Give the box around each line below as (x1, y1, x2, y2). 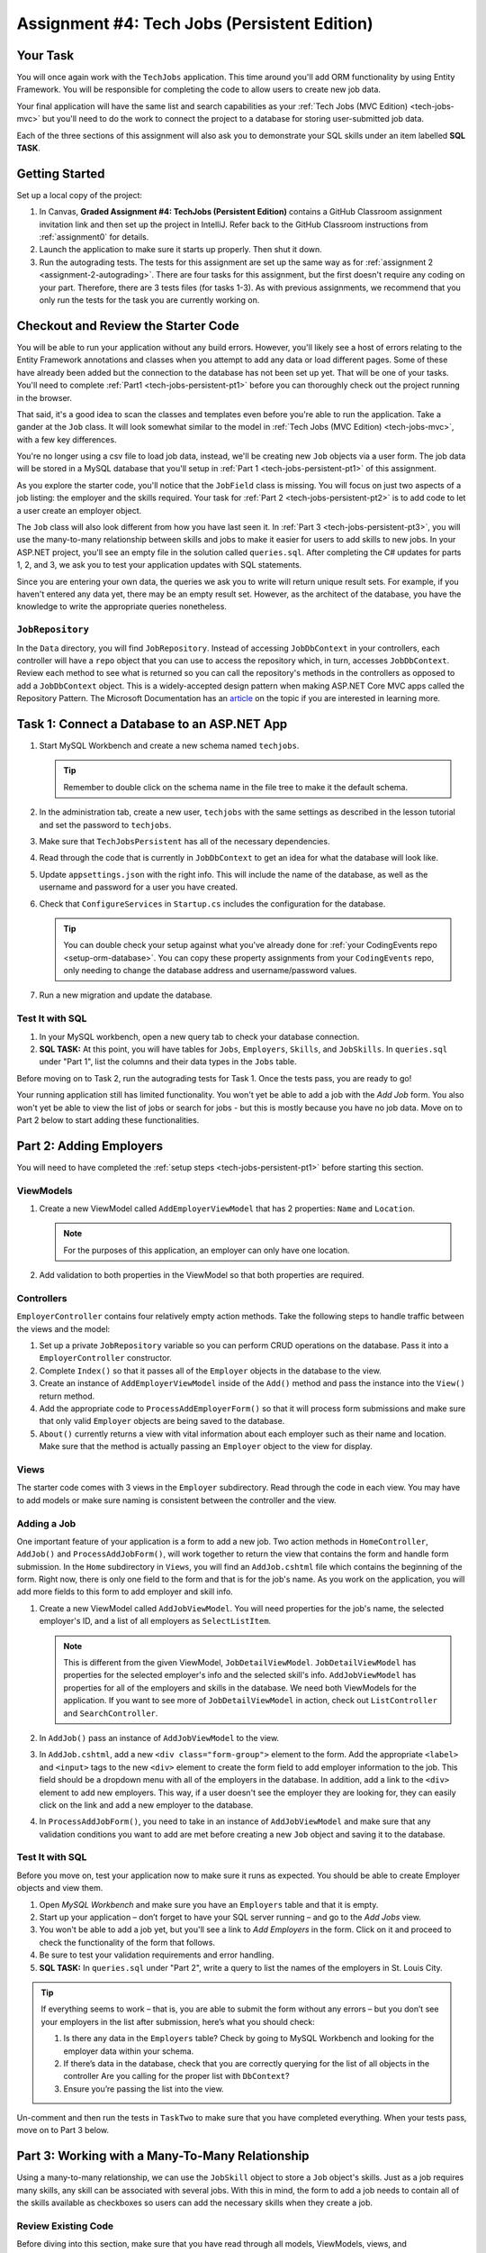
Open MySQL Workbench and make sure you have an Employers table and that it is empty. (39, 1899, 379, 1910)
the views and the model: (16, 1323, 111, 1334)
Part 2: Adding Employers (16, 1138, 164, 1154)
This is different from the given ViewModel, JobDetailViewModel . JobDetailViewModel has (63, 1657, 417, 1667)
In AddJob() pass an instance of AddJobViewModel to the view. (39, 1732, 279, 1743)
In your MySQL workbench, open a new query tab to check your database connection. (39, 1031, 360, 1042)
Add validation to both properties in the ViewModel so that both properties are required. (39, 1270, 364, 1281)
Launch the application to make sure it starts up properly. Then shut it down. (39, 244, 323, 255)
